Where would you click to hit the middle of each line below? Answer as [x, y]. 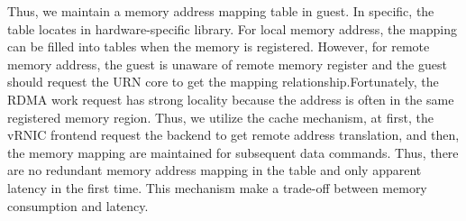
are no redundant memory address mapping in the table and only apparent [215, 170]
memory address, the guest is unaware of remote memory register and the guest [227, 64]
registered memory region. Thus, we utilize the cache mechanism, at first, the [220, 117]
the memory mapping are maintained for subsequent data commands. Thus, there [233, 152]
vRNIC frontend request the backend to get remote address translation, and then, [233, 135]
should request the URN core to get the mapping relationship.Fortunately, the [223, 82]
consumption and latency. [78, 205]
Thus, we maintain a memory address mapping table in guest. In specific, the [221, 11]
